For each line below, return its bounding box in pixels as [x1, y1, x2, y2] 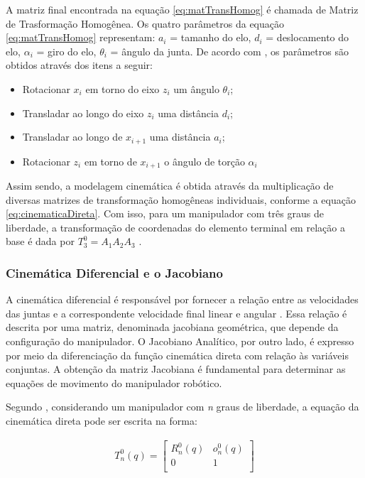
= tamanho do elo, [170, 30, 251, 45]
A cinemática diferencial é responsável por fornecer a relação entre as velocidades [6, 292, 359, 307]
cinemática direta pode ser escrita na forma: [6, 413, 197, 428]
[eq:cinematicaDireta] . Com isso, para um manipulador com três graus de [6, 206, 324, 221]
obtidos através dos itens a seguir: [6, 58, 153, 72]
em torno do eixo [85, 81, 160, 96]
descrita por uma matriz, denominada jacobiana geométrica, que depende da [6, 320, 339, 335]
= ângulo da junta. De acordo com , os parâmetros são [110, 43, 349, 58]
